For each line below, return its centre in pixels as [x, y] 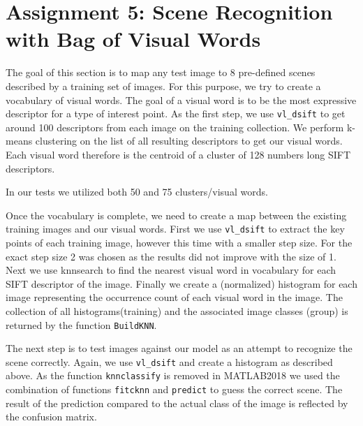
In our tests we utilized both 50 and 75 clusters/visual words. [137, 192]
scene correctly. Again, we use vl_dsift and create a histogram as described [169, 361]
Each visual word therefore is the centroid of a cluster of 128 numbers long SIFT [178, 154]
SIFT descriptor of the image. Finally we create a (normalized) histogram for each [181, 283]
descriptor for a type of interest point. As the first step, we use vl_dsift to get [176, 113]
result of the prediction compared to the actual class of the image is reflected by [177, 403]
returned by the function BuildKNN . [81, 324]
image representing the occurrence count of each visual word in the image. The [174, 297]
